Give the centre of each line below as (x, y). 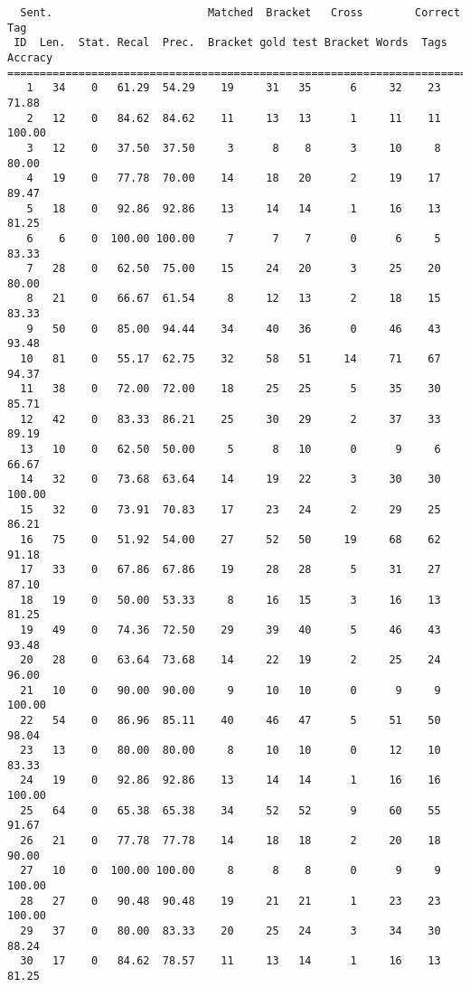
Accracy (30, 57)
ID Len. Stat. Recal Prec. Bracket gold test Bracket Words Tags (230, 43)
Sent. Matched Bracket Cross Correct (240, 13)
